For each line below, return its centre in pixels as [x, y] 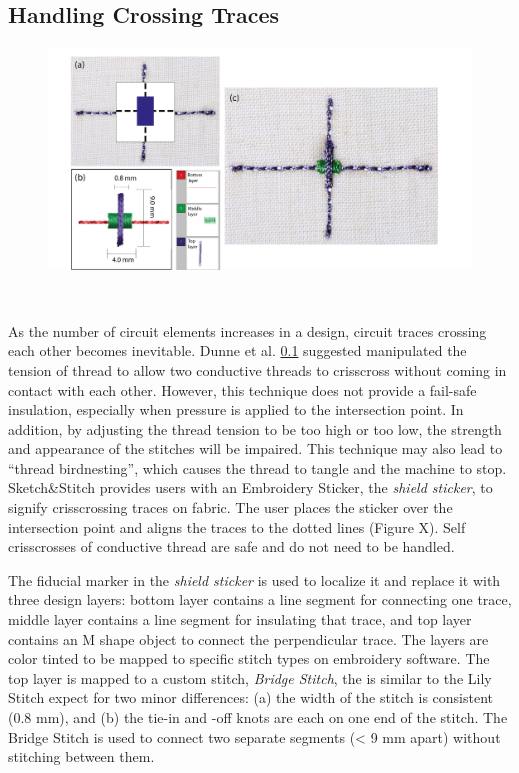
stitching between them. [81, 756]
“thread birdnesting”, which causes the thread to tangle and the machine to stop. [257, 467]
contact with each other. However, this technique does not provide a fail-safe [242, 389]
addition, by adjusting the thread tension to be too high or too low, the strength [255, 428]
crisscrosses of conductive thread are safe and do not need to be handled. [231, 546]
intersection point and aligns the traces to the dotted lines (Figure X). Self [237, 526]
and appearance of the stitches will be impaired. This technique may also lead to [255, 448]
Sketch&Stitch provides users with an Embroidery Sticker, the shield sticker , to [250, 487]
